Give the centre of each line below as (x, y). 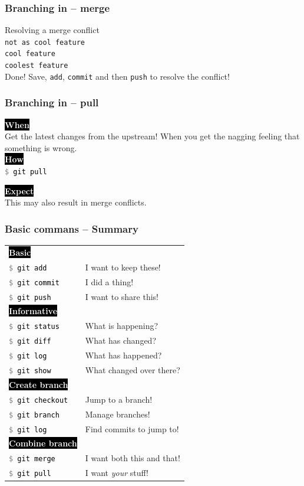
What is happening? (122, 326)
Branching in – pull (52, 102)
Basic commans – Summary (72, 228)
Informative (33, 311)
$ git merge (32, 459)
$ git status (34, 327)
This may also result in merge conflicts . (76, 202)
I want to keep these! (123, 267)
